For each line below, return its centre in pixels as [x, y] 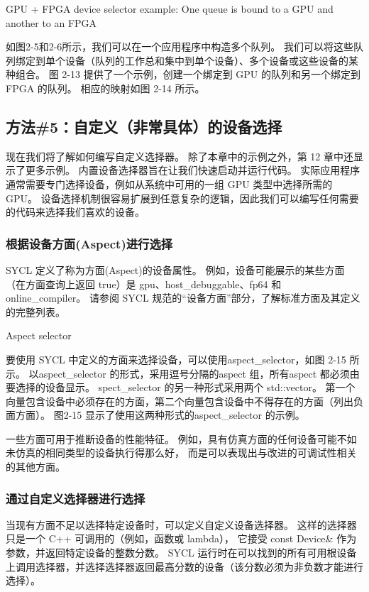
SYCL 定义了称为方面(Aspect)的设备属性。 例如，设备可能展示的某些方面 [175, 269]
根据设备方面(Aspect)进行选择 [89, 243]
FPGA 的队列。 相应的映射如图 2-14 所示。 [105, 88]
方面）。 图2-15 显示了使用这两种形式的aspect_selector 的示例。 [160, 415]
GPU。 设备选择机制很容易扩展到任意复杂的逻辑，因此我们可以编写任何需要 [182, 198]
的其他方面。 [35, 467]
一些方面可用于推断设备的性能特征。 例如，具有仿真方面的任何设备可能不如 [181, 438]
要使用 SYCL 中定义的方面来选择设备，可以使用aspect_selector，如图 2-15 [176, 359]
